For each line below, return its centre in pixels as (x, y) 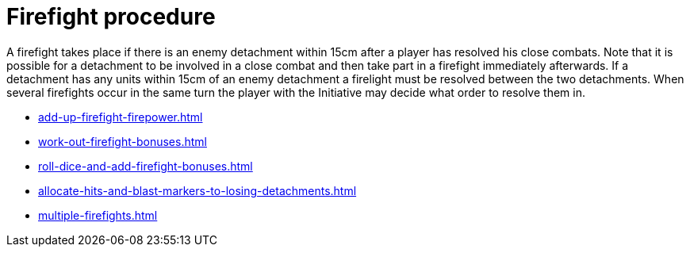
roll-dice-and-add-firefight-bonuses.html (146, 166)
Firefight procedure (111, 17)
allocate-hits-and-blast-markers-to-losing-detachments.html (197, 190)
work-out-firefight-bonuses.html (123, 141)
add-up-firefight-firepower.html (121, 117)
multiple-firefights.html (98, 215)
